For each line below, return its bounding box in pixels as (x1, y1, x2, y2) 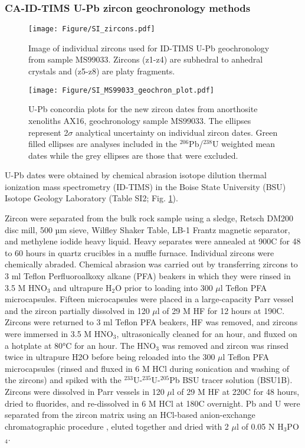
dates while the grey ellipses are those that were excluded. (28, 149, 238, 161)
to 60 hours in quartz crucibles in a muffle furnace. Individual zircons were (5, 246, 274, 259)
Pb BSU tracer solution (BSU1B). (169, 374, 293, 386)
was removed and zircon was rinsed (162, 339, 289, 351)
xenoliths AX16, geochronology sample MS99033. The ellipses (28, 114, 251, 126)
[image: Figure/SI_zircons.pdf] (28, 25, 155, 34)
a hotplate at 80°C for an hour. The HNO (5, 339, 156, 351)
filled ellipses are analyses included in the (28, 138, 177, 150)
